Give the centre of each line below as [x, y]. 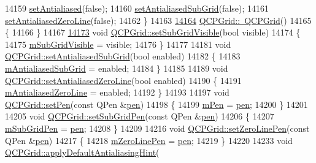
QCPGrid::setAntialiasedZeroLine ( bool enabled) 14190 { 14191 [123, 80]
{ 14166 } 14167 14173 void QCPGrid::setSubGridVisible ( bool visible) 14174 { [153, 32]
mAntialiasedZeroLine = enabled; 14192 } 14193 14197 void [117, 92]
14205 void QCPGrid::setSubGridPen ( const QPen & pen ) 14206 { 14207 [140, 116]
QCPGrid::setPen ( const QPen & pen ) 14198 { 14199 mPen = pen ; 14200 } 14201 [156, 104]
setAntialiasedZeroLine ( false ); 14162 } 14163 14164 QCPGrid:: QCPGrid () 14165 [158, 20]
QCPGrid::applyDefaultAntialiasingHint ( [82, 152]
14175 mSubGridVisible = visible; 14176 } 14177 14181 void [118, 44]
